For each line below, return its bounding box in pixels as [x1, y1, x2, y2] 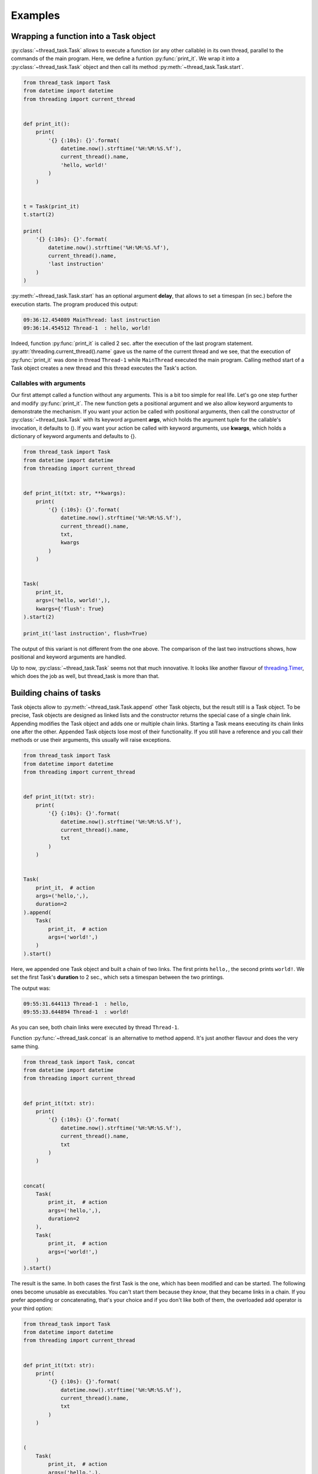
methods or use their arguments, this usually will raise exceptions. [11, 736, 171, 743]
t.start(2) [23, 211, 55, 218]
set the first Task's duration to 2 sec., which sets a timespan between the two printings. [11, 973, 224, 981]
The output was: [11, 985, 51, 992]
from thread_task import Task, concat [23, 1058, 135, 1065]
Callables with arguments [11, 379, 86, 387]
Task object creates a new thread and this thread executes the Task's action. [11, 364, 197, 371]
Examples [11, 9, 60, 22]
